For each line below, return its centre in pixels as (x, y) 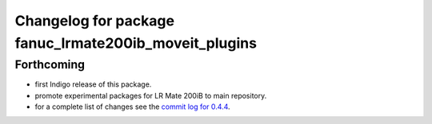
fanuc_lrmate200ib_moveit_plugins (136, 43)
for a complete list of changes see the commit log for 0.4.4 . (133, 107)
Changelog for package (95, 21)
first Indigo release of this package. (93, 84)
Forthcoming (50, 64)
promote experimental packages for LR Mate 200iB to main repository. (151, 95)
